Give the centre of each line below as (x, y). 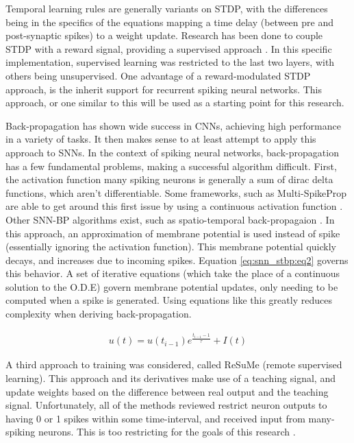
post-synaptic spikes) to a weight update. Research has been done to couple (164, 35)
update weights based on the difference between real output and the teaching (167, 391)
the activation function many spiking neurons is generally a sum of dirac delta (169, 179)
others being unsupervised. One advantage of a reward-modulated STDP (158, 75)
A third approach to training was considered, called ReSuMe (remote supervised (174, 364)
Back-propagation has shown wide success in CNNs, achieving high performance (173, 125)
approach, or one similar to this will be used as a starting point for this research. (175, 103)
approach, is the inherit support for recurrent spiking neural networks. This (164, 89)
